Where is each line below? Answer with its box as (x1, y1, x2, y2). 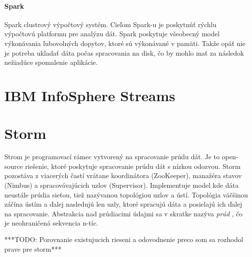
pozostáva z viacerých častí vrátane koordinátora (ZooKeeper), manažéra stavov (4, 170, 242, 181)
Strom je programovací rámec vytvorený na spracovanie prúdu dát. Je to (4, 151, 220, 162)
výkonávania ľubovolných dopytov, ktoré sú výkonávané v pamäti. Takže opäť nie (4, 38, 246, 48)
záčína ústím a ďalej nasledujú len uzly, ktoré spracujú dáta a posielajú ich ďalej (4, 199, 242, 209)
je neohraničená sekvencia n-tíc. (4, 218, 98, 228)
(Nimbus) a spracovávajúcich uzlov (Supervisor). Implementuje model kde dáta (4, 180, 239, 190)
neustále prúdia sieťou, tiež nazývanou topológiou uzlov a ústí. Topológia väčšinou (4, 189, 248, 199)
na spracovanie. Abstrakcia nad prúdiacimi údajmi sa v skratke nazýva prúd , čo (4, 208, 243, 218)
